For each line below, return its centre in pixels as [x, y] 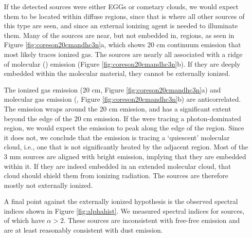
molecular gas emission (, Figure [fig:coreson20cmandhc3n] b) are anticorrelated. [122, 99]
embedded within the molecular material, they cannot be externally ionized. [117, 73]
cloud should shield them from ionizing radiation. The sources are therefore [116, 175]
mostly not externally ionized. [48, 185]
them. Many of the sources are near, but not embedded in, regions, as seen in [119, 35]
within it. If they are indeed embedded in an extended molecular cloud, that [117, 166]
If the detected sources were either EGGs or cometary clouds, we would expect [121, 6]
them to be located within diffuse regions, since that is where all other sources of [124, 16]
